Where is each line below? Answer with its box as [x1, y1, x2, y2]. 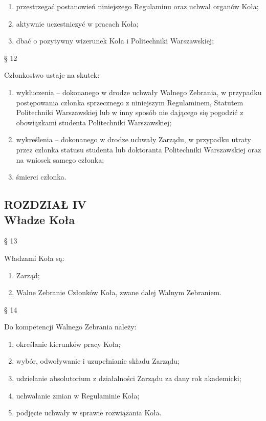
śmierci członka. [16, 171, 66, 182]
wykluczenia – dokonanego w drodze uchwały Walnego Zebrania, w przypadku [16, 86, 262, 97]
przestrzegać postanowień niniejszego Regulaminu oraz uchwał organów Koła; [16, 1, 259, 11]
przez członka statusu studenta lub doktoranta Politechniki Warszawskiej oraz [16, 144, 261, 154]
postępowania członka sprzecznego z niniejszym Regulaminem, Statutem [16, 97, 243, 107]
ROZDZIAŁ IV [4, 196, 87, 212]
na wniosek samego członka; [16, 154, 104, 165]
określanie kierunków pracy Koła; [16, 338, 121, 349]
